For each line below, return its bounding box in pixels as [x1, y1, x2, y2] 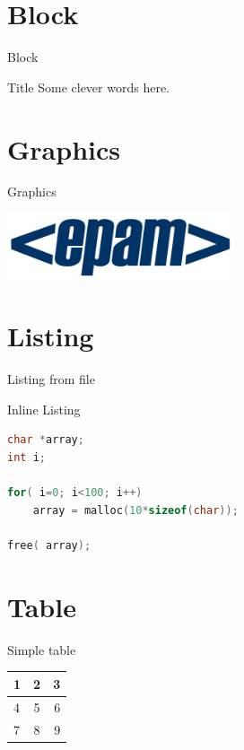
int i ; [7, 451, 46, 465]
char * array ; [7, 433, 84, 447]
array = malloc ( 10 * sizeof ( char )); [32, 503, 239, 517]
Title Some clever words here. [7, 77, 170, 96]
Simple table [7, 640, 76, 658]
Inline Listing [7, 399, 81, 418]
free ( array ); [7, 539, 91, 552]
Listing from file [7, 370, 95, 388]
